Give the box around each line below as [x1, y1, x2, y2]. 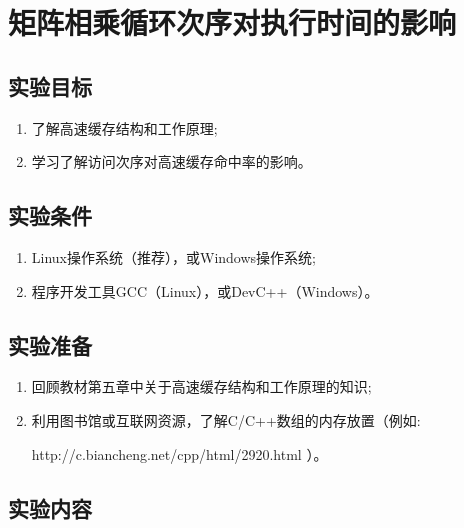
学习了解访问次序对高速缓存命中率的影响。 [31, 151, 312, 172]
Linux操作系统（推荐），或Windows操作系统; [31, 246, 316, 267]
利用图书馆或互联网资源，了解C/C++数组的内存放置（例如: [31, 409, 421, 430]
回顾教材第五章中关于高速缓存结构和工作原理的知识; [31, 376, 372, 397]
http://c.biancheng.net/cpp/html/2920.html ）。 [31, 443, 328, 464]
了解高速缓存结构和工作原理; [31, 117, 218, 138]
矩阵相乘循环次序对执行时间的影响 [8, 2, 457, 43]
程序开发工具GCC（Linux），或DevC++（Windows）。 [31, 280, 379, 301]
